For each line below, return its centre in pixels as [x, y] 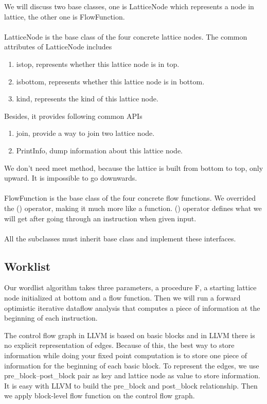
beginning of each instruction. [51, 318]
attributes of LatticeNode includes [58, 47]
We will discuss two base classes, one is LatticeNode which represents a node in [129, 6]
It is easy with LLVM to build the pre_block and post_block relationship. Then [131, 385]
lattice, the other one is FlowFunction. [65, 16]
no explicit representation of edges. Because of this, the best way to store [119, 345]
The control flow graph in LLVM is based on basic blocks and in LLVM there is [130, 335]
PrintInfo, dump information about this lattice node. [99, 150]
